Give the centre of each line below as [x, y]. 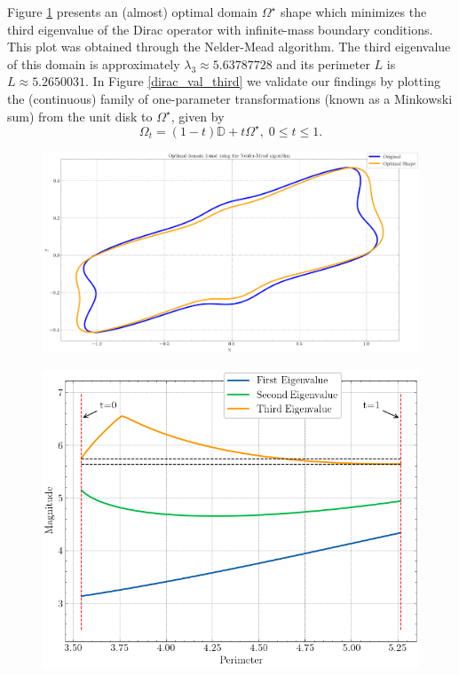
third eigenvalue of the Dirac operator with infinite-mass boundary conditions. [220, 29]
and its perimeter [323, 63]
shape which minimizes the [353, 12]
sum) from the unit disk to [80, 116]
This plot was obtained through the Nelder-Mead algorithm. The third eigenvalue [229, 47]
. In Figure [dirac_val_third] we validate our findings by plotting [263, 81]
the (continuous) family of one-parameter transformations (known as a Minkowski [230, 98]
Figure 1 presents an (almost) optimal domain [133, 12]
